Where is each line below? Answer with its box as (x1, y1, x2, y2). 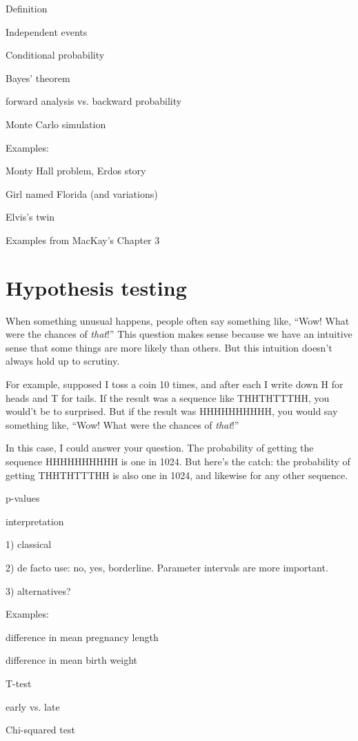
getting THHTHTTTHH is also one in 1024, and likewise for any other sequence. (6, 467, 348, 482)
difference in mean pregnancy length (6, 629, 159, 644)
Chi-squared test (6, 722, 75, 737)
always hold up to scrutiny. (6, 354, 120, 368)
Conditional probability (6, 48, 105, 62)
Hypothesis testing (6, 273, 187, 301)
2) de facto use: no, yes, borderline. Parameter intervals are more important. (6, 560, 328, 574)
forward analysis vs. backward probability (6, 94, 182, 108)
